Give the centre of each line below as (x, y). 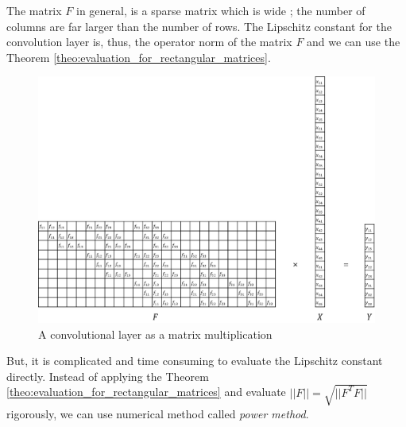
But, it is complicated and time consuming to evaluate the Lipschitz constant (195, 361)
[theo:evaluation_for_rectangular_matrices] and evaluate (146, 392)
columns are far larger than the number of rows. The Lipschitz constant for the (199, 26)
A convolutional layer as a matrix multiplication (155, 334)
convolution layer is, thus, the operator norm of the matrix (149, 42)
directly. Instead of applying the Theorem (108, 376)
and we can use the (354, 42)
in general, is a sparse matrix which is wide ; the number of (220, 10)
